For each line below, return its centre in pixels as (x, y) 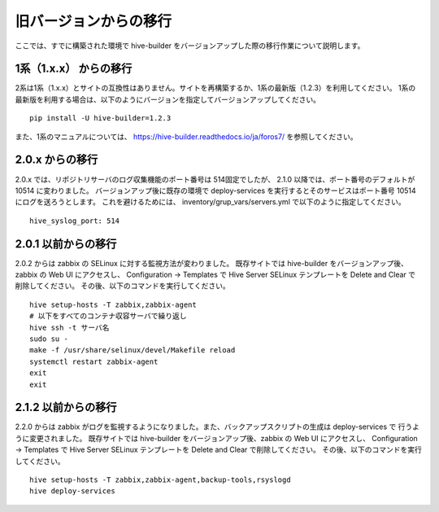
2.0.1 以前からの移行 (66, 244)
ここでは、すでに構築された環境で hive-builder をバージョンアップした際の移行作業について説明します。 (190, 46)
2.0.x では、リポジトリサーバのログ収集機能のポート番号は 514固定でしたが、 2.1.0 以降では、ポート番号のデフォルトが (215, 179)
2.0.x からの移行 (57, 160)
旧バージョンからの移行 (93, 21)
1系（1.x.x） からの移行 (74, 69)
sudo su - (49, 339)
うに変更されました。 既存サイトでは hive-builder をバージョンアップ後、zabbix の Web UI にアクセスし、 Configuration (216, 438)
